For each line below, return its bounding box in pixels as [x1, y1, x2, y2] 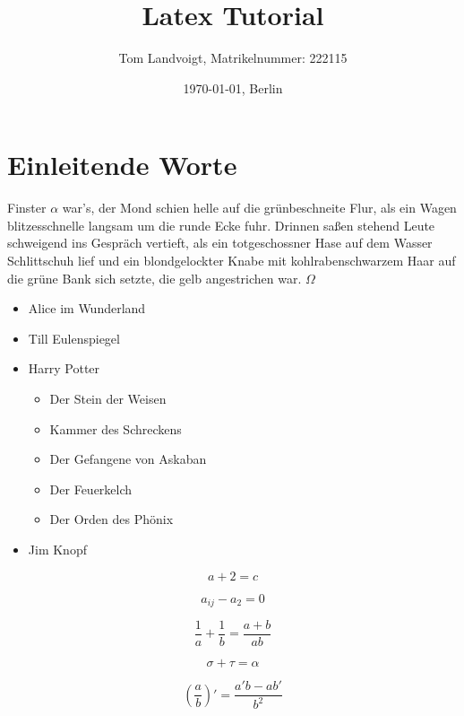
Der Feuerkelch [49, 479, 133, 498]
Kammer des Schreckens [49, 419, 182, 438]
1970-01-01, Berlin [183, 78, 283, 97]
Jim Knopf [28, 539, 87, 558]
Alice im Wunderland [28, 299, 146, 318]
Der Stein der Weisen [49, 389, 167, 407]
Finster [7, 198, 47, 217]
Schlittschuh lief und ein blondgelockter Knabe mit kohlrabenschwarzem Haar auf [7, 251, 456, 270]
